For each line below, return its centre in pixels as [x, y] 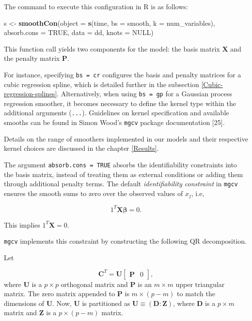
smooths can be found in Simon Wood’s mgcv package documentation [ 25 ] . [114, 122]
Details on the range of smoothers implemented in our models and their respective [126, 138]
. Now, [62, 303]
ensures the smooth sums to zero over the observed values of [94, 193]
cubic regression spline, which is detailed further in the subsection [102, 84]
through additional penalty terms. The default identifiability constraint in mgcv [121, 184]
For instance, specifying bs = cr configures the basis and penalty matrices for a [123, 74]
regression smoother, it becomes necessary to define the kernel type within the [120, 103]
